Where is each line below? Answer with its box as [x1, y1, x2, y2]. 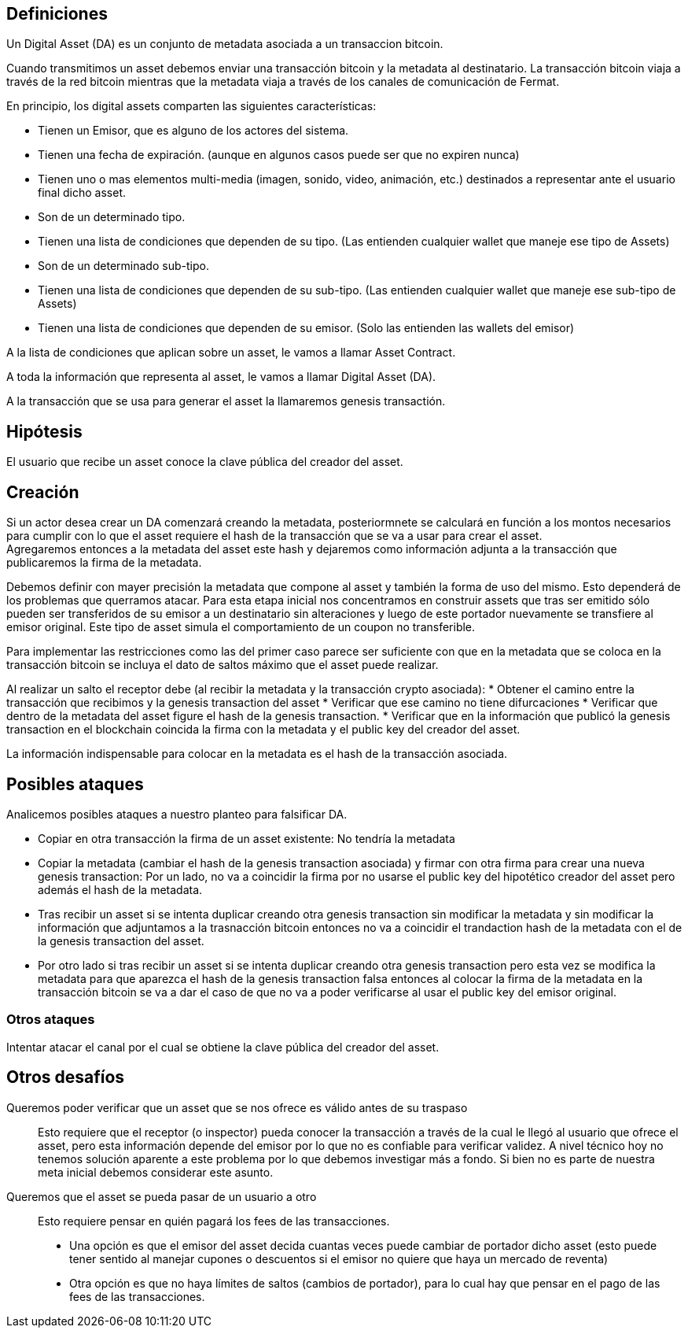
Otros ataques [6, 1011, 95, 1028]
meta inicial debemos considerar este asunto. [38, 1165, 274, 1179]
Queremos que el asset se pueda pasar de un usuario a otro [6, 1189, 317, 1203]
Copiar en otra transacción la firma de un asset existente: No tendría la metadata [38, 831, 455, 845]
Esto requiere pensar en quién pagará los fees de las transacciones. [38, 1214, 390, 1228]
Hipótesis [6, 421, 83, 442]
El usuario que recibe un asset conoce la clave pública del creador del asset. [6, 455, 403, 469]
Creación [6, 482, 79, 502]
